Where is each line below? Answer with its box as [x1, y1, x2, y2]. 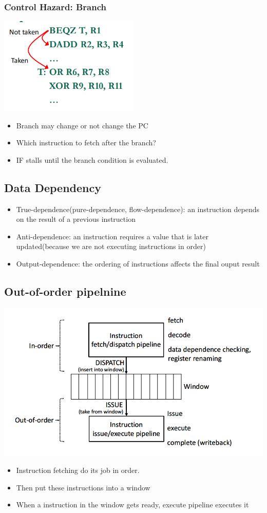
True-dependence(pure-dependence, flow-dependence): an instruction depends [16, 203, 259, 214]
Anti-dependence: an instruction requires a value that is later [16, 231, 208, 241]
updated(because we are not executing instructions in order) [16, 241, 206, 252]
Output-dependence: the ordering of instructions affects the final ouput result [16, 258, 260, 269]
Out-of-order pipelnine [4, 283, 126, 299]
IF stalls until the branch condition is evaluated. [16, 154, 168, 165]
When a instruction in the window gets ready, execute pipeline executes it [16, 499, 249, 510]
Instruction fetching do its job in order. [16, 465, 140, 476]
